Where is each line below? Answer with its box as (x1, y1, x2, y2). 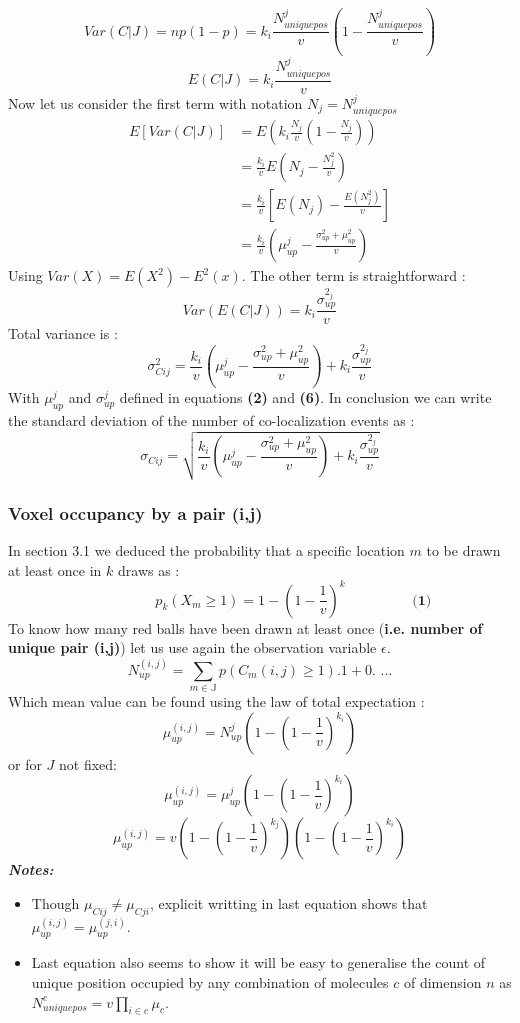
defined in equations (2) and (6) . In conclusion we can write (119, 387, 492, 408)
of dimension (403, 971, 482, 992)
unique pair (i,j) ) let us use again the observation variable (8, 637, 377, 658)
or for (8, 753, 42, 774)
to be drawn (426, 539, 501, 560)
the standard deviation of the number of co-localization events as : (8, 410, 415, 431)
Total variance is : (8, 323, 118, 344)
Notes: (8, 859, 54, 880)
